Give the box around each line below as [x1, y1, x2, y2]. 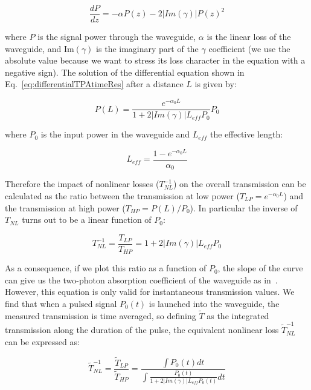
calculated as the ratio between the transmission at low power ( [5, 189, 240, 202]
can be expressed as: [5, 335, 80, 348]
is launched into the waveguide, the [149, 297, 280, 310]
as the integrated [207, 309, 269, 322]
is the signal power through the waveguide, [37, 30, 196, 43]
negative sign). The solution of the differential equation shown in [5, 65, 245, 78]
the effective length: [210, 128, 283, 140]
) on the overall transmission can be [173, 177, 306, 190]
